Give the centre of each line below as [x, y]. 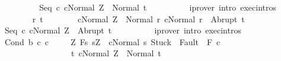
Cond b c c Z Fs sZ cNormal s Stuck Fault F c [112, 41]
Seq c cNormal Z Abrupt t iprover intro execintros [123, 30]
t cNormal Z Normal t [116, 53]
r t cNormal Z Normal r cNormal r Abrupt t [138, 18]
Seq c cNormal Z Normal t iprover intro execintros [158, 7]
